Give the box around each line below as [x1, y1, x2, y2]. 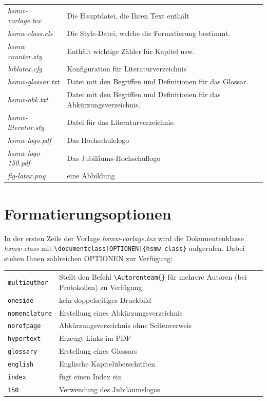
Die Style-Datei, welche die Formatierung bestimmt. [67, 28, 231, 39]
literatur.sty [8, 122, 44, 133]
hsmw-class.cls [8, 28, 53, 39]
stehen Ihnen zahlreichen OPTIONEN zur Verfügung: [4, 252, 173, 263]
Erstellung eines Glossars [59, 345, 138, 356]
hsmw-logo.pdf [8, 135, 51, 145]
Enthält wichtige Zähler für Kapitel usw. [67, 45, 195, 56]
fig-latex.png [8, 170, 46, 181]
